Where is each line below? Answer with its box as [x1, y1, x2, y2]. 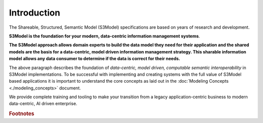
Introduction [9, 7, 60, 18]
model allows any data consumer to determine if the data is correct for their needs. [9, 56, 180, 62]
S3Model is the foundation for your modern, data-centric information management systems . [9, 33, 200, 39]
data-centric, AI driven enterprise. [9, 101, 77, 106]
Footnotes [9, 110, 35, 117]
